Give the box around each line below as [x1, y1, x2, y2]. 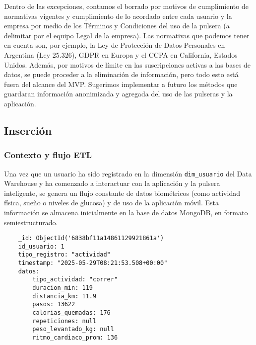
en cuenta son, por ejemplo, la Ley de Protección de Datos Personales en [4, 40, 225, 50]
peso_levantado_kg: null [32, 326, 114, 333]
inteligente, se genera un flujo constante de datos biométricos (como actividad [4, 187, 240, 198]
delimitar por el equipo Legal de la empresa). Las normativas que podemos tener [4, 30, 250, 40]
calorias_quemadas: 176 [32, 309, 111, 317]
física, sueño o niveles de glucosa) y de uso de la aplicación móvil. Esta [4, 197, 219, 208]
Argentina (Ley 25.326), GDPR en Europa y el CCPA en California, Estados [4, 49, 238, 60]
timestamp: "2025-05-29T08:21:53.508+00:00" [18, 259, 168, 267]
